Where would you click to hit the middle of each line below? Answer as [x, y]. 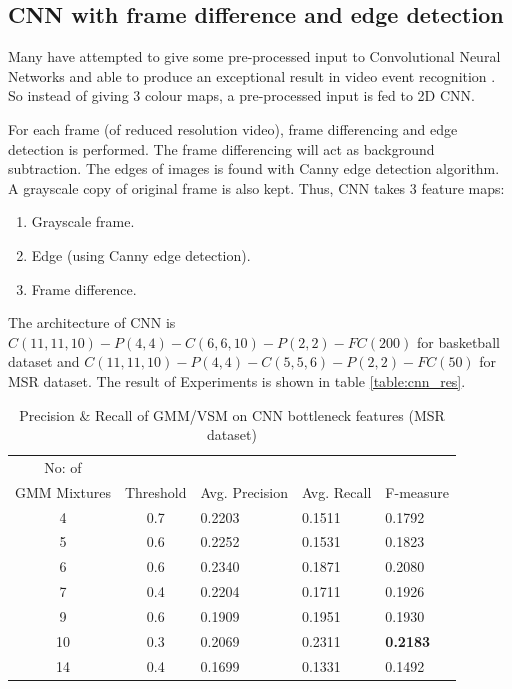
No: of [63, 466]
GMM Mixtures [63, 491]
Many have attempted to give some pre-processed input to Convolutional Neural [254, 56]
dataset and [44, 361]
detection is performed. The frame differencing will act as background [221, 148]
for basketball [458, 341]
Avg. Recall [336, 491]
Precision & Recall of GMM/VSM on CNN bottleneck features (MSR [232, 414]
